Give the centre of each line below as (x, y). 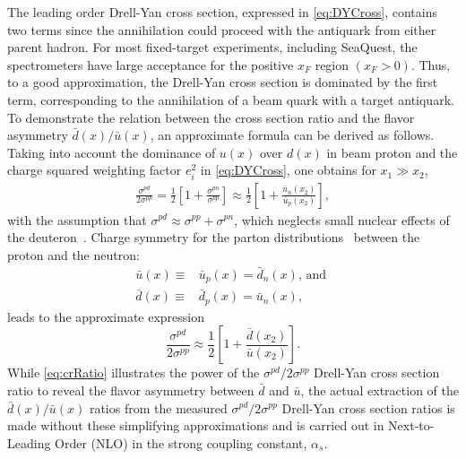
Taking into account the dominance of (112, 152)
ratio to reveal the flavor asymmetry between (131, 390)
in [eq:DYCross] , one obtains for (288, 170)
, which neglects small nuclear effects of (342, 219)
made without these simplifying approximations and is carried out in (196, 425)
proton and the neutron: (73, 254)
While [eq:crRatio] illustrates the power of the (134, 372)
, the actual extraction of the (380, 390)
